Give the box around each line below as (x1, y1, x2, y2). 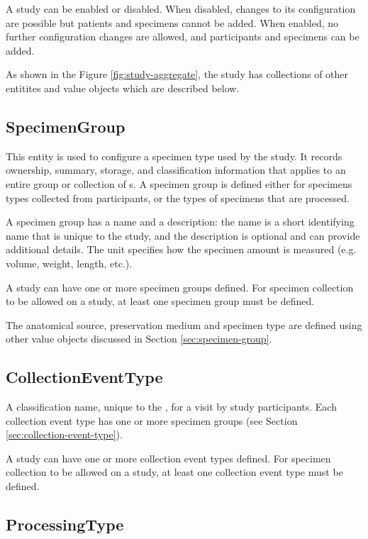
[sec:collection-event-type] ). (6, 427, 123, 442)
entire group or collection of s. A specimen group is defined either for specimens (6, 176, 352, 191)
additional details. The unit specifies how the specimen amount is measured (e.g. (6, 242, 357, 257)
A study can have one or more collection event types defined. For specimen (6, 450, 331, 465)
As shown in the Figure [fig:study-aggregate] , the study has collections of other (6, 67, 349, 82)
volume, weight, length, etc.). (6, 255, 133, 270)
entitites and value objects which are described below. (6, 80, 240, 95)
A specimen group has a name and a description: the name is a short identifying (6, 214, 355, 229)
